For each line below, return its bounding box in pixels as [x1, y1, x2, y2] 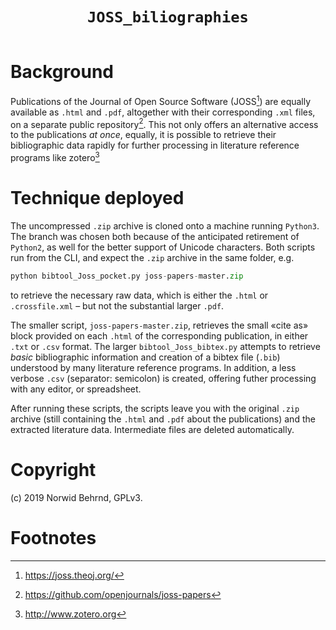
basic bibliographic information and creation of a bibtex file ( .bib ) [10, 351, 281, 363]
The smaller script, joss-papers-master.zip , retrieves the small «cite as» [10, 319, 309, 331]
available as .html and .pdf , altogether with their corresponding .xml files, [10, 106, 316, 118]
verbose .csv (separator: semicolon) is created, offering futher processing [10, 372, 317, 384]
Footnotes [10, 526, 97, 549]
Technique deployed [10, 187, 185, 210]
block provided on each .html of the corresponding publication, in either [10, 329, 309, 342]
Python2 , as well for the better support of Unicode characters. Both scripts [10, 241, 316, 253]
